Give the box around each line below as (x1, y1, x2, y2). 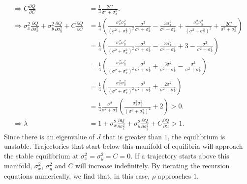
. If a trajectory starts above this (130, 150, 229, 160)
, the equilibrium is (167, 131, 225, 141)
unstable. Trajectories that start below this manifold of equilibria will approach (4, 141, 243, 151)
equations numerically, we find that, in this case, (4, 170, 150, 181)
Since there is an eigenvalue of (4, 131, 95, 141)
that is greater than (103, 131, 162, 141)
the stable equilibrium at (4, 150, 79, 160)
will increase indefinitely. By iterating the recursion (75, 160, 230, 171)
